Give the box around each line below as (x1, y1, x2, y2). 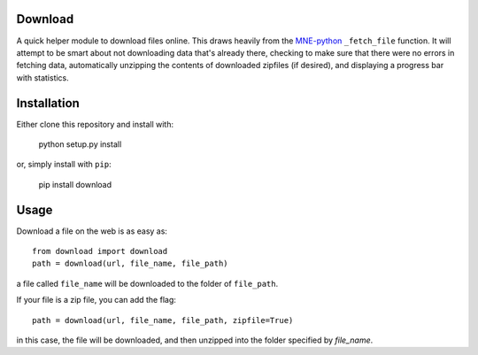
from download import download (32, 246, 168, 257)
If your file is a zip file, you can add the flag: (16, 295, 177, 305)
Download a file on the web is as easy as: (16, 226, 168, 236)
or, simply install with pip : (16, 159, 112, 170)
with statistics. (16, 72, 70, 83)
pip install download (38, 179, 112, 189)
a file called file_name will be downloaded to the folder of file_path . (16, 278, 279, 289)
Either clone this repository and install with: (16, 119, 174, 129)
